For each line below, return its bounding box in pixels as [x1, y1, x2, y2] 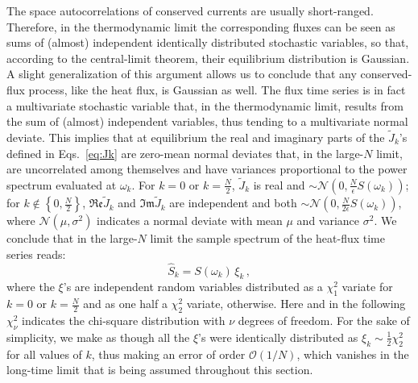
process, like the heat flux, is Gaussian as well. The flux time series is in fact [28, 81, 406, 98]
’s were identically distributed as [198, 328, 358, 345]
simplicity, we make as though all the [6, 328, 190, 345]
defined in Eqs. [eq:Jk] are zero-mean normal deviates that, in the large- [6, 144, 364, 161]
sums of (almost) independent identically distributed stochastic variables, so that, [6, 34, 409, 51]
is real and [253, 176, 305, 193]
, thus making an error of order [91, 345, 246, 362]
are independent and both [169, 194, 297, 211]
